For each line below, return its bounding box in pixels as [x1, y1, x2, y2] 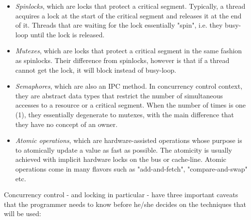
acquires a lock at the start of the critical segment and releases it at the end [15, 10, 242, 20]
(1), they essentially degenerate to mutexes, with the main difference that [15, 109, 234, 119]
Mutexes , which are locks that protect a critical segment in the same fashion [15, 46, 242, 56]
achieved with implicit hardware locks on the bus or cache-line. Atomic [15, 154, 227, 164]
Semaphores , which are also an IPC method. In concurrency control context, [15, 81, 243, 91]
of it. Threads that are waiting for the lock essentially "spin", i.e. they [15, 20, 223, 30]
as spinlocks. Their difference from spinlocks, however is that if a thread [15, 55, 230, 65]
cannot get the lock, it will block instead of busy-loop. [15, 64, 176, 75]
